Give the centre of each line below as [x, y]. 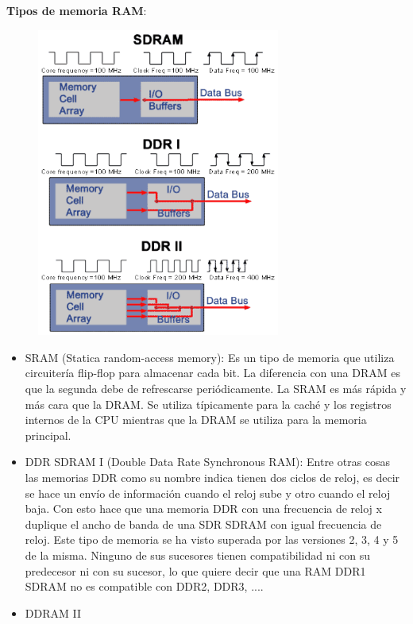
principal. [48, 435]
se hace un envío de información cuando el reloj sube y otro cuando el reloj [208, 493]
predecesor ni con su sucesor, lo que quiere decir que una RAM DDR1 [195, 570]
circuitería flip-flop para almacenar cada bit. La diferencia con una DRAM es [213, 373]
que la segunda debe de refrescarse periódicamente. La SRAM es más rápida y [216, 389]
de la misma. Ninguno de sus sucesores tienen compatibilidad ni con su [197, 555]
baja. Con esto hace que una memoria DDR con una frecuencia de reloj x [203, 508]
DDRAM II [53, 612]
